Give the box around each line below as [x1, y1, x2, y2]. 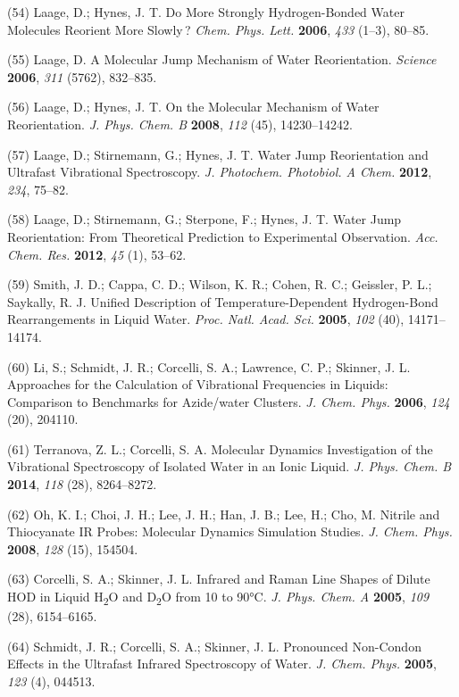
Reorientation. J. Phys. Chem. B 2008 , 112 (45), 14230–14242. [7, 114, 353, 133]
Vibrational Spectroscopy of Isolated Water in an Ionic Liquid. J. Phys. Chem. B [7, 457, 452, 476]
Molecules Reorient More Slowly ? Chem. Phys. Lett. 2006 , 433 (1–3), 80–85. [7, 20, 430, 38]
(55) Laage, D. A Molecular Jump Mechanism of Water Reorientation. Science [7, 50, 437, 69]
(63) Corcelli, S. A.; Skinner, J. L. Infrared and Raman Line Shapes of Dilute [7, 569, 430, 588]
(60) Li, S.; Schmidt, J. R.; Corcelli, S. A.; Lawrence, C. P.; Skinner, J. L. [7, 357, 411, 376]
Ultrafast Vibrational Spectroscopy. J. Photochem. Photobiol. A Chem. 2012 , [7, 162, 432, 181]
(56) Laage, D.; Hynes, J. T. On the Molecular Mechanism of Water [7, 97, 380, 116]
